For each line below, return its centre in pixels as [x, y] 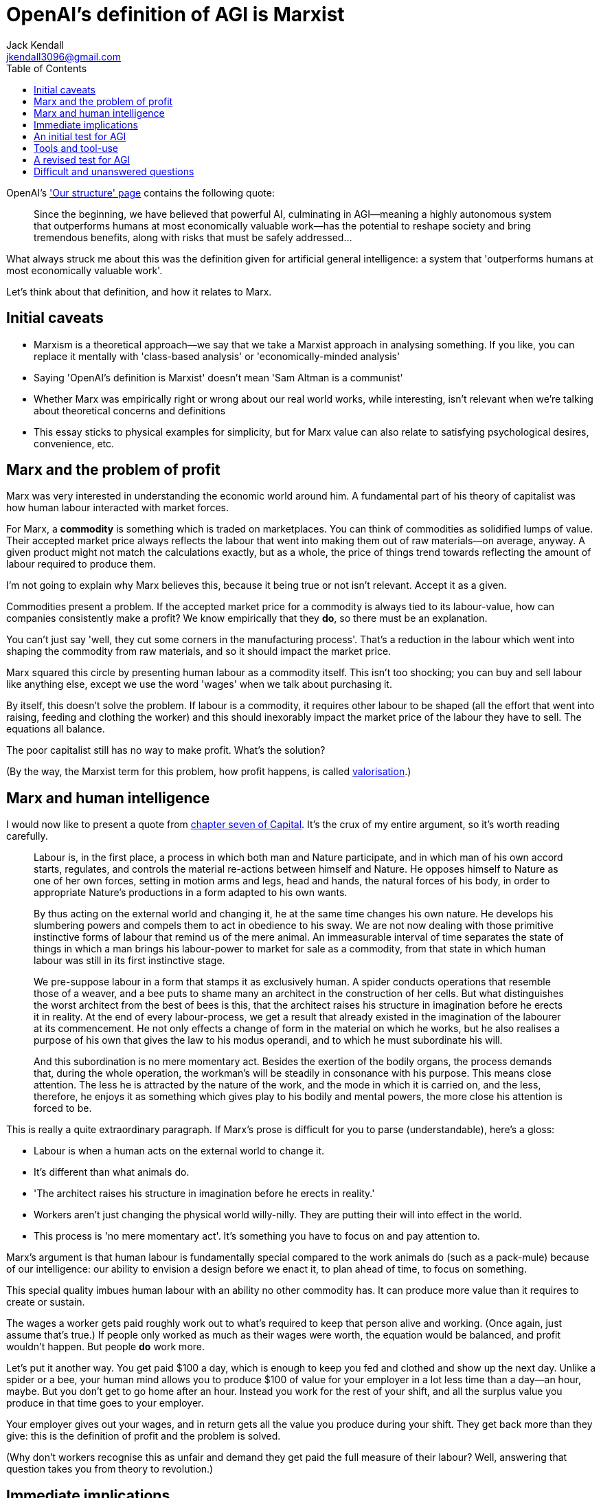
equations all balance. [56, 729]
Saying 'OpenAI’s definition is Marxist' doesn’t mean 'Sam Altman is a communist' [218, 377]
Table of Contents [47, 68]
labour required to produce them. [81, 564]
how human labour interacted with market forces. [118, 508]
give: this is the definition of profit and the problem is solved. [144, 1436]
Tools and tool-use [76, 148]
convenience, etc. [74, 443]
